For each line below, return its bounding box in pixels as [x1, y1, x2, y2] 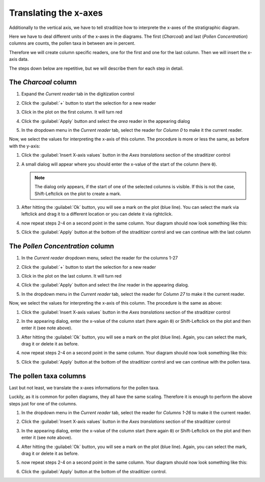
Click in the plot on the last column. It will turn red [21, 273, 122, 279]
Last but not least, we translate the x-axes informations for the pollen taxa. [9, 385, 159, 391]
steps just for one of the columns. [9, 400, 78, 406]
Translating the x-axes [9, 7, 103, 18]
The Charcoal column [9, 78, 77, 86]
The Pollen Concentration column [9, 242, 114, 251]
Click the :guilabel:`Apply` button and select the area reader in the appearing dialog [21, 118, 190, 124]
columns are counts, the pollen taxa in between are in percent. [9, 40, 135, 46]
